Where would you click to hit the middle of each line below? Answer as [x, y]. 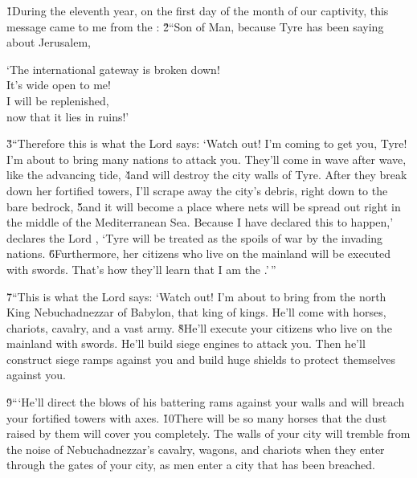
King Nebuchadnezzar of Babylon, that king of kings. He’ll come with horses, [196, 312]
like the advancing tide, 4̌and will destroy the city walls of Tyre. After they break [207, 175]
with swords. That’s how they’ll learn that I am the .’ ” [141, 269]
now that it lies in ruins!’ [68, 116]
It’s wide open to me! [59, 85]
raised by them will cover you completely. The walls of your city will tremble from [208, 433]
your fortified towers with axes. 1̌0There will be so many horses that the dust [197, 417]
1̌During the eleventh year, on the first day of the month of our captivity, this [198, 10]
